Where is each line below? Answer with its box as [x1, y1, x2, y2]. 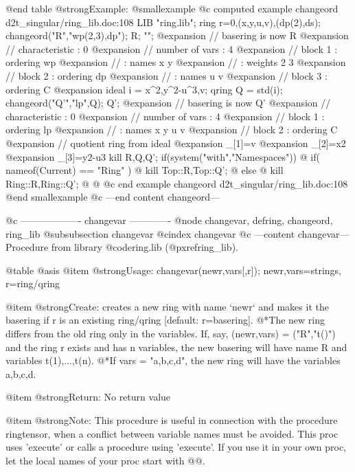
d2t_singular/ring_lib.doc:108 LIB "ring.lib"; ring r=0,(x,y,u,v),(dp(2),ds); [5, 14, 321, 29]
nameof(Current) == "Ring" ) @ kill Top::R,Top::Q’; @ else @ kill [5, 163, 284, 177]
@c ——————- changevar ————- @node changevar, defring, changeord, [5, 212, 333, 227]
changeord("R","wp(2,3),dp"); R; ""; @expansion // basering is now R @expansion [5, 28, 349, 43]
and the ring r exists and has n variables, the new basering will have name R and [5, 339, 347, 354]
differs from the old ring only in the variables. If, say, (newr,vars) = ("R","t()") [5, 326, 336, 341]
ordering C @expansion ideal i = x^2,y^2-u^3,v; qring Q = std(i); [5, 82, 283, 96]
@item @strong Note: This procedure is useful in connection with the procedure [5, 413, 338, 427]
